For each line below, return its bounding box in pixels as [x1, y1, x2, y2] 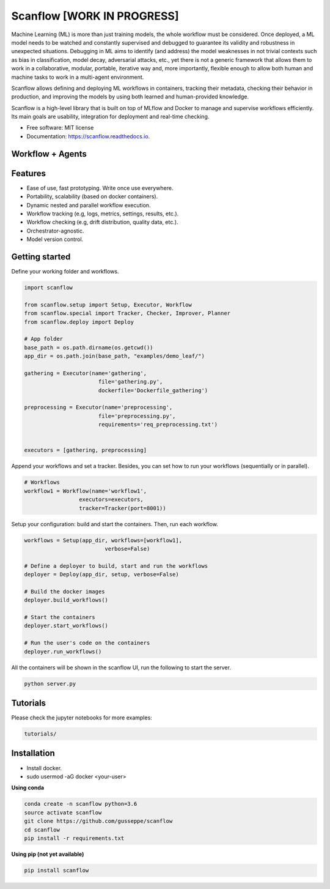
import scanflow [24, 285, 73, 291]
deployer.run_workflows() [24, 648, 102, 655]
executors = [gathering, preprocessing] [24, 447, 147, 454]
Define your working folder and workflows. [11, 268, 119, 275]
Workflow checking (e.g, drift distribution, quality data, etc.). [26, 218, 178, 226]
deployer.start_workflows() [24, 622, 108, 630]
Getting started [11, 251, 71, 262]
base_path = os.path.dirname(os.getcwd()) [24, 344, 153, 351]
